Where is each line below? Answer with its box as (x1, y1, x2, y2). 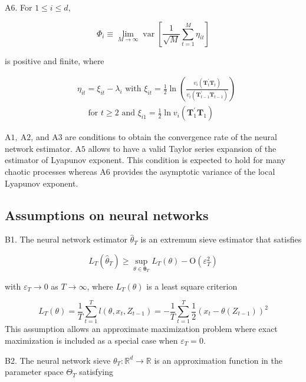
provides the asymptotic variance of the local (113, 165, 275, 178)
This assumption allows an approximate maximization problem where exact (5, 323, 278, 335)
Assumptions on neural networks (5, 205, 209, 224)
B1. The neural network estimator (5, 233, 128, 245)
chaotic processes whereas (5, 165, 97, 178)
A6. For (5, 1, 32, 13)
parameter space (5, 366, 64, 378)
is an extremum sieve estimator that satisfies (140, 233, 302, 245)
